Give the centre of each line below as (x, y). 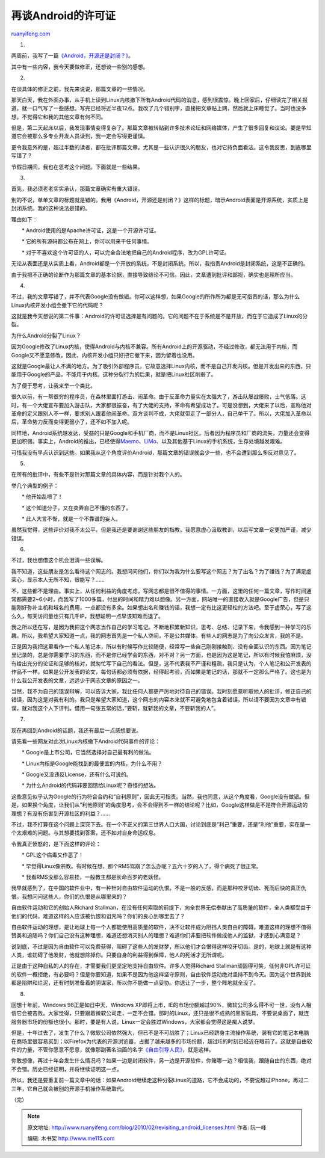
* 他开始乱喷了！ (42, 497)
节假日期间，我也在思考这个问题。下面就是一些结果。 (77, 167)
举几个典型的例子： (35, 485)
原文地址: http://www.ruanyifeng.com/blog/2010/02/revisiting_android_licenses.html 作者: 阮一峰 (147, 1127)
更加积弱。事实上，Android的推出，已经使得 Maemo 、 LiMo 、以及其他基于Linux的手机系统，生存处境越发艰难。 (148, 442)
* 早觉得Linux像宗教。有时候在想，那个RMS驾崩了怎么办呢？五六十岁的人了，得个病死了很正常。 (141, 866)
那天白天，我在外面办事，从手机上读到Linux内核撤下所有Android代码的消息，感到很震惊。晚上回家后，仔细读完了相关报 (159, 100)
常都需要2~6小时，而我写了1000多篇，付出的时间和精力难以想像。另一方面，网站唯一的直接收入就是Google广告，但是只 (160, 599)
